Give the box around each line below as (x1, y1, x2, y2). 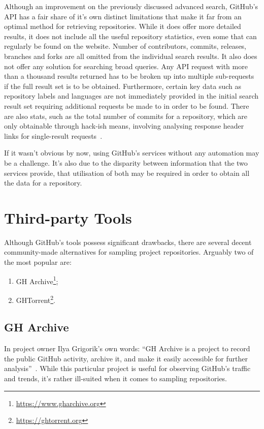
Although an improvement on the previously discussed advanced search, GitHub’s (4, 1, 258, 11)
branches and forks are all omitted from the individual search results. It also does (4, 50, 257, 61)
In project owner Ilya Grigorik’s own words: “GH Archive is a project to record (4, 343, 250, 354)
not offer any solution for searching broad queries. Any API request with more (4, 60, 248, 71)
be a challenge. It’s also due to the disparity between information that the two (4, 157, 248, 168)
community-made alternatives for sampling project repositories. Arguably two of (4, 247, 254, 257)
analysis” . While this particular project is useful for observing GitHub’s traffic (4, 363, 251, 374)
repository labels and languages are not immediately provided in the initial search (4, 90, 259, 101)
